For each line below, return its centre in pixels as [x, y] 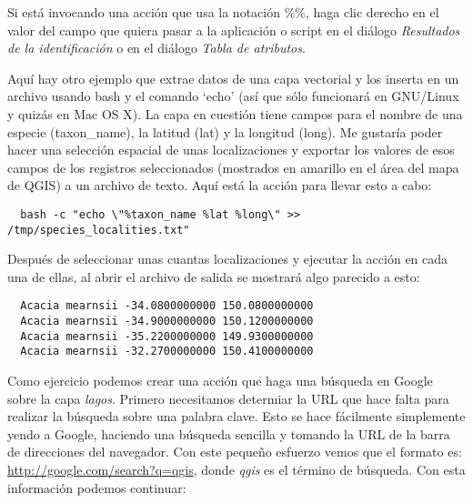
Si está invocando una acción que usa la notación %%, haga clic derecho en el [223, 12]
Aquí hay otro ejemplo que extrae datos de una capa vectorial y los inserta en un [233, 78]
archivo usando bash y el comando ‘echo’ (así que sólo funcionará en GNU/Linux [233, 96]
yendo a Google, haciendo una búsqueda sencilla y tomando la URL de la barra [229, 433]
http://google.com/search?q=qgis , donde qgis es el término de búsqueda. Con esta [236, 470]
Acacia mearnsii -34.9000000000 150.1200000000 [167, 322]
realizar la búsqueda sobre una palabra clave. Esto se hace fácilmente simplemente [236, 416]
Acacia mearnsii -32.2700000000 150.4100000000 [167, 352]
